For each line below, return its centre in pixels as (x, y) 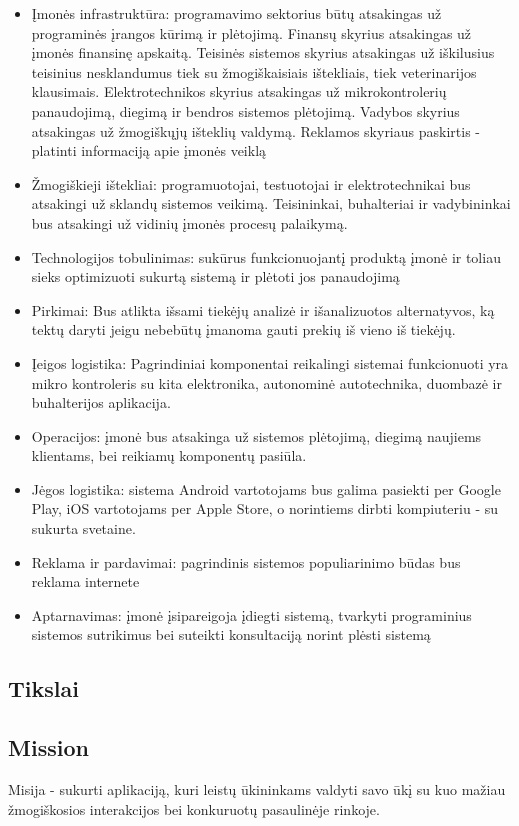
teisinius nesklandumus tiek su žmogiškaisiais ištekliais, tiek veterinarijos (254, 71)
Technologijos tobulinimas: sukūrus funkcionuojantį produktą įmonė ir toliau (266, 256)
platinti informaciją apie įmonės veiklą (149, 150)
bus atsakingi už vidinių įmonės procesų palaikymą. (189, 222)
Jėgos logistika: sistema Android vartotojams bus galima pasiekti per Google (266, 488)
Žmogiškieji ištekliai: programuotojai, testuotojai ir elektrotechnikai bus (251, 183)
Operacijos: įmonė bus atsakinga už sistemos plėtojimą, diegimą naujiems (256, 435)
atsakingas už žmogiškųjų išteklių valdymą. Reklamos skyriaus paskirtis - (255, 130)
